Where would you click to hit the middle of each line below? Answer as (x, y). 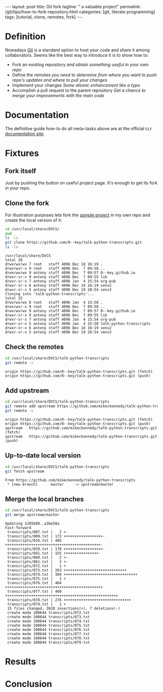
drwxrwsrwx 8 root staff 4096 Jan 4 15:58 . (54, 303)
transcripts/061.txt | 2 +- (38, 562)
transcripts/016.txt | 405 (34, 541)
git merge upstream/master (32, 515)
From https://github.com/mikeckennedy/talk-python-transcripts (70, 480)
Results (21, 662)
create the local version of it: (33, 220)
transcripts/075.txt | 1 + (37, 579)
